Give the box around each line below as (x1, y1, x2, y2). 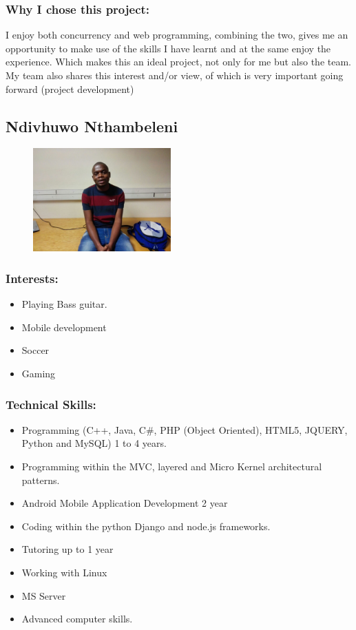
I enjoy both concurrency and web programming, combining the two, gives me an (6, 28, 348, 42)
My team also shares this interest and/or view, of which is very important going (6, 68, 344, 82)
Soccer (21, 343, 50, 357)
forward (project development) (6, 81, 134, 96)
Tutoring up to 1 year (21, 542, 114, 556)
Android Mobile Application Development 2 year (21, 496, 228, 510)
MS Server (21, 588, 66, 602)
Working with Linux (21, 565, 107, 579)
